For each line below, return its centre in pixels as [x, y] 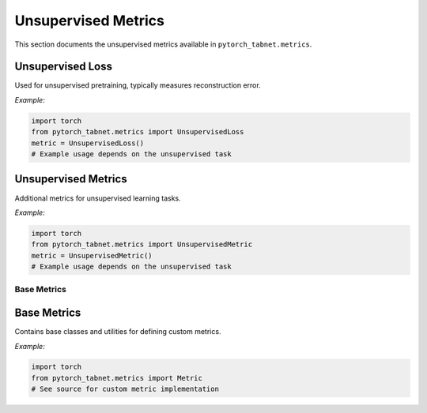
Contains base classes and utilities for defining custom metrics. [118, 332]
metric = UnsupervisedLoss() [88, 143]
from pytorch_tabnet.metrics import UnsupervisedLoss [138, 132]
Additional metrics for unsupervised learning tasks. [98, 198]
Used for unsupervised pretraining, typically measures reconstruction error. [138, 85]
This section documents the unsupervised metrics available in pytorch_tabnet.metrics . [163, 44]
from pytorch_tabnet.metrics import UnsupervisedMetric [142, 244]
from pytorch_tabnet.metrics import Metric [117, 378]
